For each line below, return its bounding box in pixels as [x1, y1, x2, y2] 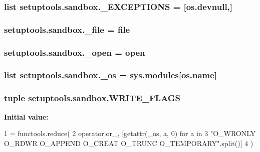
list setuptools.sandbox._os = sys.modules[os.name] [4, 69, 217, 81]
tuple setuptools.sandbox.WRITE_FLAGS [4, 92, 181, 104]
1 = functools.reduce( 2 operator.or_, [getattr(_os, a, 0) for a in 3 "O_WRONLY [4, 128, 256, 139]
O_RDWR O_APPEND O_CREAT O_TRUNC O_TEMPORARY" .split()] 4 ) [4, 138, 253, 148]
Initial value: [4, 111, 49, 122]
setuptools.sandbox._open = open [4, 46, 145, 58]
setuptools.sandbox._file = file [4, 23, 130, 35]
